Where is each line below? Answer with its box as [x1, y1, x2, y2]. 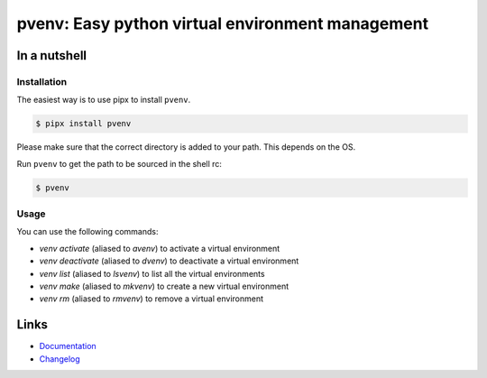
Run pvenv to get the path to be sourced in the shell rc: [16, 158, 223, 169]
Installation [16, 75, 68, 88]
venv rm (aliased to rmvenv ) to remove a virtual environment [39, 293, 264, 304]
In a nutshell [16, 48, 87, 63]
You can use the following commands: [16, 226, 159, 237]
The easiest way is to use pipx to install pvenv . [16, 95, 191, 106]
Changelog [39, 353, 80, 364]
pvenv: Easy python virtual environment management [16, 14, 428, 33]
